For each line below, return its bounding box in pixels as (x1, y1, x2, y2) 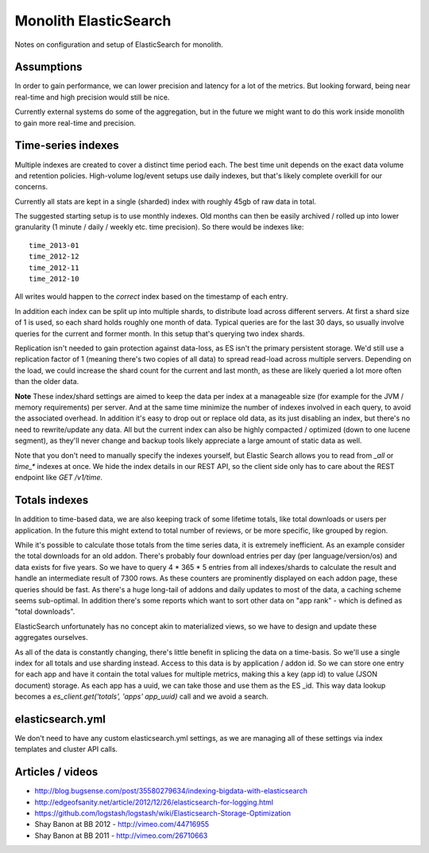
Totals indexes (14, 494, 89, 507)
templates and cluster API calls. (14, 744, 118, 754)
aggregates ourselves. (14, 633, 88, 642)
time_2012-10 (29, 274, 79, 284)
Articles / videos (14, 766, 99, 779)
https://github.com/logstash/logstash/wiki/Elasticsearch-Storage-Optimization (34, 808, 292, 818)
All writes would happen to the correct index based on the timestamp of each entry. (14, 292, 288, 301)
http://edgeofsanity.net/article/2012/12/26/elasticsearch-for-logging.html (34, 797, 274, 807)
